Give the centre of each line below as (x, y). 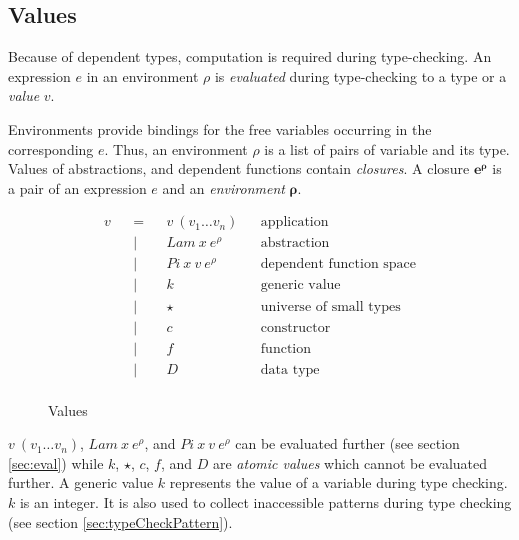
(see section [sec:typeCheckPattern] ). (120, 521)
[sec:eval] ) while (56, 462)
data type (290, 369)
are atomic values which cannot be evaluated (349, 462)
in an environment (142, 75)
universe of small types (330, 306)
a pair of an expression (77, 187)
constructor (295, 327)
